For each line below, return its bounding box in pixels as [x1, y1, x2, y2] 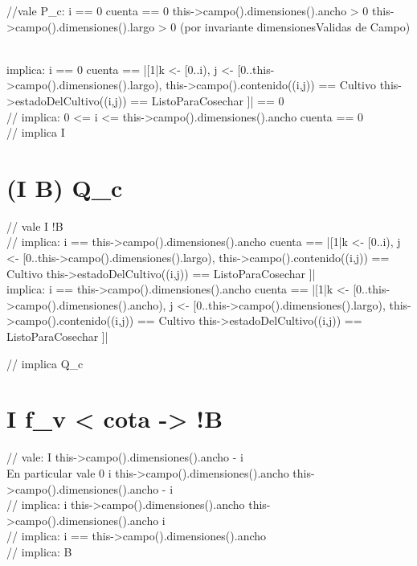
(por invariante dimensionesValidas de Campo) [180, 18, 411, 35]
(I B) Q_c [6, 170, 123, 203]
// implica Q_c [6, 355, 84, 371]
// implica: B [6, 543, 72, 560]
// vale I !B [6, 217, 63, 234]
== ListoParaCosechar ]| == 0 [130, 92, 284, 109]
